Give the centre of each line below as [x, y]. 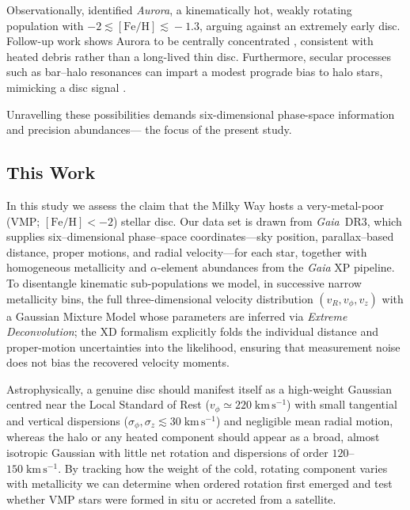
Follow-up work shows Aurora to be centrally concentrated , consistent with [190, 41]
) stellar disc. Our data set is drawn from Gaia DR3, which [257, 221]
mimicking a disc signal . [66, 87]
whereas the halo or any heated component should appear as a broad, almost [193, 437]
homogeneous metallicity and [77, 267]
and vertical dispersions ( [67, 420]
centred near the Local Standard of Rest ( [108, 404]
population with [45, 25]
